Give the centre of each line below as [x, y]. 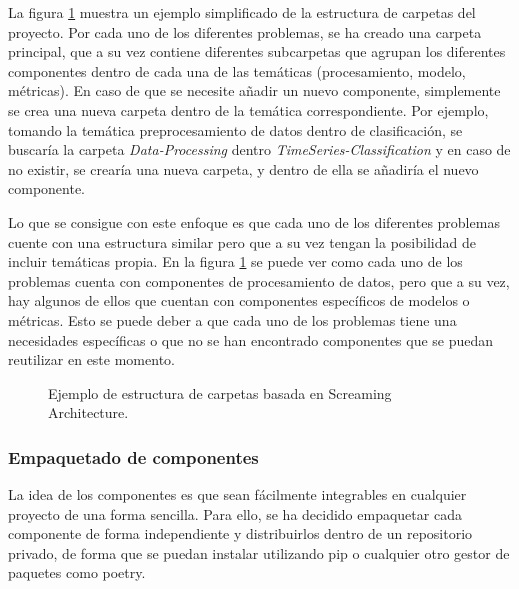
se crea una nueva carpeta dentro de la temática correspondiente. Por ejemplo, [248, 109]
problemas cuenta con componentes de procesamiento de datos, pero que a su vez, [259, 280]
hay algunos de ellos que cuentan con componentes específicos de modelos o [239, 300]
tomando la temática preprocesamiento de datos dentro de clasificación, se [235, 129]
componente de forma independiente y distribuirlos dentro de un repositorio [240, 533]
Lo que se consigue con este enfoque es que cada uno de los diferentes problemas [254, 221]
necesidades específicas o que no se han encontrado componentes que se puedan [251, 339]
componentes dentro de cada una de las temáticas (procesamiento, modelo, [237, 70]
